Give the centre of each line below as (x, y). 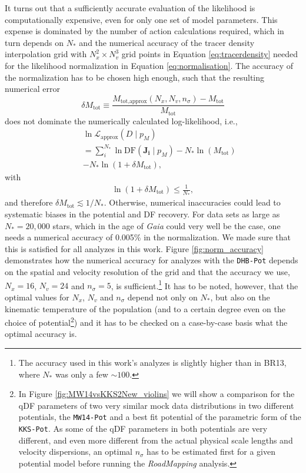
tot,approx (134, 102)
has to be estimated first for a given (211, 451)
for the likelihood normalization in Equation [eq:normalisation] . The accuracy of (149, 65)
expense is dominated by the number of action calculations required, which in (144, 31)
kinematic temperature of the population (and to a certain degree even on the (145, 308)
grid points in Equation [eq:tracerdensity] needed (210, 54)
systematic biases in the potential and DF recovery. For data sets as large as (142, 214)
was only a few (82, 374)
